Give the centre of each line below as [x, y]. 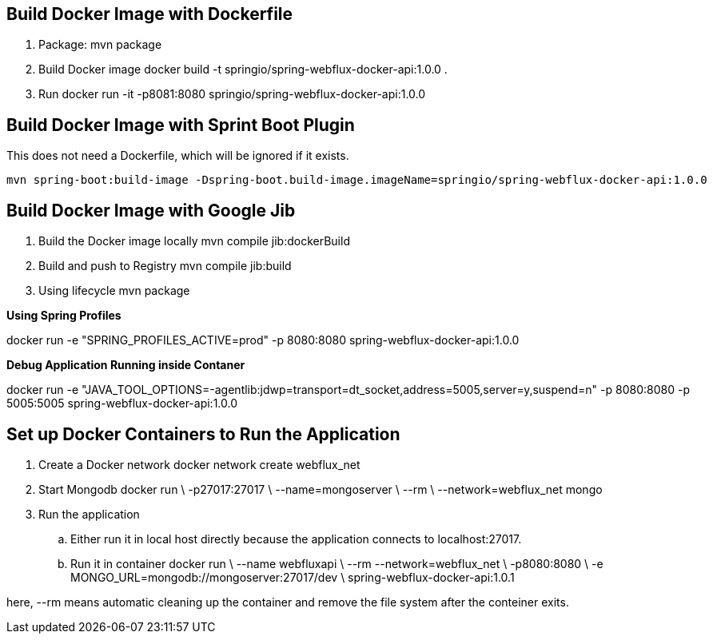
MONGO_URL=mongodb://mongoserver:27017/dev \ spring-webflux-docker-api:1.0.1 [293, 577]
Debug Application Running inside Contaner [126, 365]
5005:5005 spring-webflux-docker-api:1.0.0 [122, 403]
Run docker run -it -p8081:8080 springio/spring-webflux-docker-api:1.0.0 [232, 94]
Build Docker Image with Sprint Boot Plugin [181, 125]
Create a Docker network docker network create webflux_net [199, 464]
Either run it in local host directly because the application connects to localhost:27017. [296, 539]
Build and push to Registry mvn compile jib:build [165, 266]
